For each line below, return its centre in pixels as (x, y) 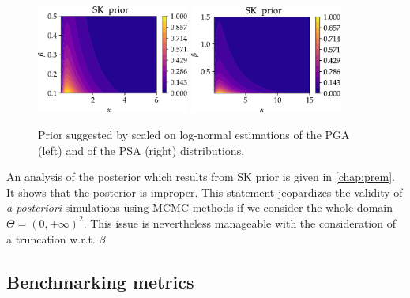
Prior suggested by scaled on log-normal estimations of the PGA (194, 134)
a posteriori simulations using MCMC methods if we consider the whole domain (199, 207)
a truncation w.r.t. (51, 238)
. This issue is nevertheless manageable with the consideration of (239, 223)
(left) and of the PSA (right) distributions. (141, 150)
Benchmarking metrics (100, 281)
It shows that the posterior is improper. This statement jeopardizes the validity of (205, 192)
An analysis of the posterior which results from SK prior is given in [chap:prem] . (201, 177)
